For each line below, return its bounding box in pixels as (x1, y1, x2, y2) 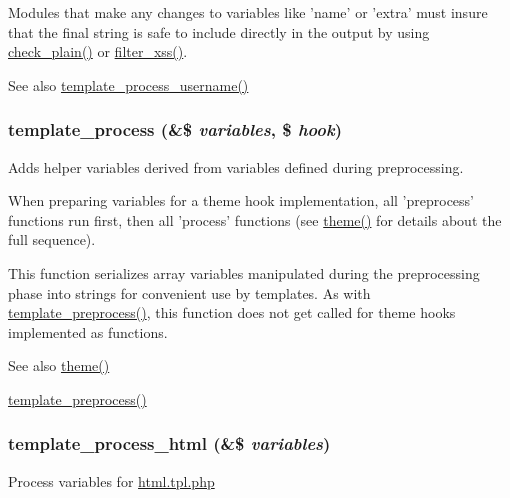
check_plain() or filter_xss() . (8, 41, 188, 62)
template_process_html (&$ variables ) (8, 431, 331, 456)
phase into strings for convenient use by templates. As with (8, 282, 371, 303)
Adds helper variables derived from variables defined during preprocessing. (8, 156, 464, 177)
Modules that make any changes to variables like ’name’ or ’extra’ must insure (8, 2, 488, 22)
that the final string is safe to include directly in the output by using (8, 21, 430, 42)
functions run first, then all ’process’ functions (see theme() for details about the (8, 209, 502, 230)
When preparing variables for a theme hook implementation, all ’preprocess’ (8, 190, 474, 211)
